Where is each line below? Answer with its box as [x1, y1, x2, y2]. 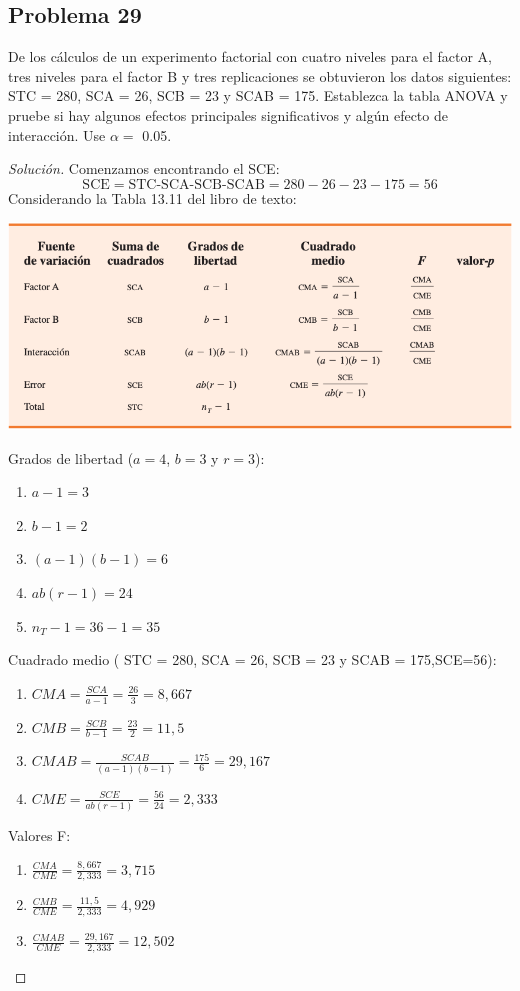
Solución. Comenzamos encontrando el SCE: [8, 158, 280, 179]
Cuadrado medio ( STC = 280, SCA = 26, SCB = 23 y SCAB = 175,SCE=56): [8, 649, 497, 670]
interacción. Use [8, 124, 106, 145]
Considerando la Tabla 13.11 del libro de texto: [8, 187, 297, 208]
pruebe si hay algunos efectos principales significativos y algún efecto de [8, 104, 448, 125]
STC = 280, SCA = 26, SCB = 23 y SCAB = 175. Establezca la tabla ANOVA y [8, 85, 508, 106]
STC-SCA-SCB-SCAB [128, 177, 265, 192]
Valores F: [8, 825, 71, 846]
